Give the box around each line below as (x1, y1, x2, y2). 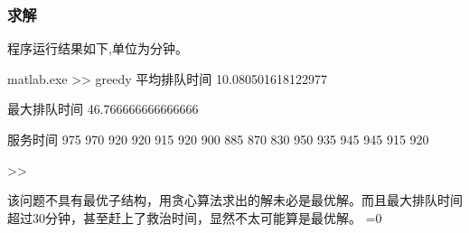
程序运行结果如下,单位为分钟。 (7, 39, 188, 58)
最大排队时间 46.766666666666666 (7, 99, 199, 118)
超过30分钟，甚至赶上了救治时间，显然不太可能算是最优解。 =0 (7, 208, 382, 227)
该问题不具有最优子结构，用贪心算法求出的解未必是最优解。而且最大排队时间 (7, 191, 463, 210)
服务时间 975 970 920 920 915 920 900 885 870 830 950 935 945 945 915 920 (7, 130, 429, 148)
